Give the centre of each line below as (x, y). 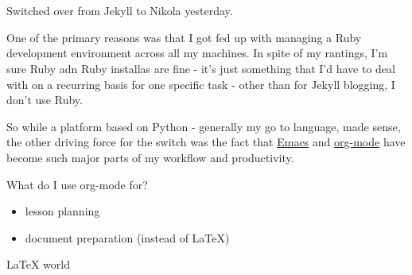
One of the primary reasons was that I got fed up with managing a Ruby (184, 37)
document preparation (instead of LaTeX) (127, 237)
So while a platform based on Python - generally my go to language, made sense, (204, 126)
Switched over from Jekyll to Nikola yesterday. (120, 11)
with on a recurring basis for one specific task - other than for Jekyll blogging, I (201, 84)
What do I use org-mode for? (77, 184)
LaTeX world (38, 264)
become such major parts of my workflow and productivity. (150, 157)
